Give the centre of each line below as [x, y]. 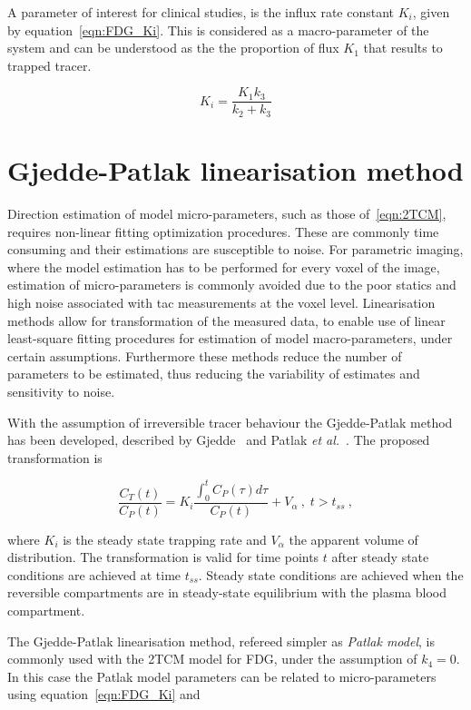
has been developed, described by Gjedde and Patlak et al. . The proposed [219, 440]
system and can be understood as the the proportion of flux [173, 48]
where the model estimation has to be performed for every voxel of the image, [224, 266]
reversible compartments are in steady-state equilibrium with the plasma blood [227, 592]
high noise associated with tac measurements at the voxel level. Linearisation [221, 302]
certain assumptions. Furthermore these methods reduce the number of [205, 355]
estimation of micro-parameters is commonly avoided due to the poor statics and [232, 285]
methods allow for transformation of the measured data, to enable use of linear [226, 320]
